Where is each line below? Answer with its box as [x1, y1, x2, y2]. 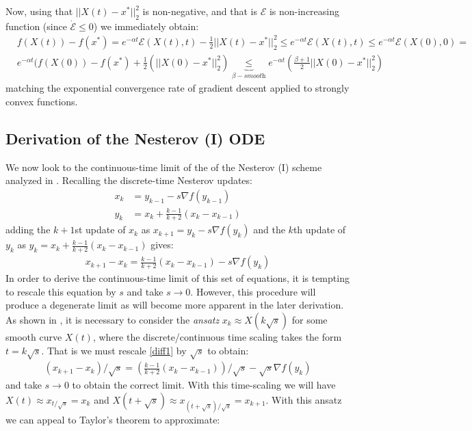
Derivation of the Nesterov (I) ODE [5, 127, 265, 148]
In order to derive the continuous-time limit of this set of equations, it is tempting [5, 271, 350, 285]
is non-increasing [269, 4, 340, 18]
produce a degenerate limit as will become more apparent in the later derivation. [5, 298, 344, 312]
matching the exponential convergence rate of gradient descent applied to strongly [5, 81, 350, 95]
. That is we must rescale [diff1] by [41, 343, 187, 357]
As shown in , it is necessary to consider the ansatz [5, 313, 220, 327]
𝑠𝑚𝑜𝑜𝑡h [244, 72, 266, 79]
